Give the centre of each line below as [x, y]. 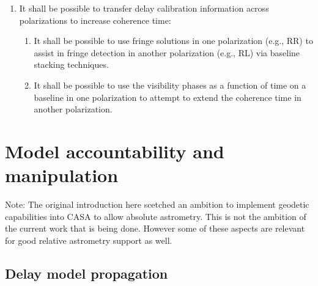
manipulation [62, 175]
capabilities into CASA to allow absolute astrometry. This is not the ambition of [156, 216]
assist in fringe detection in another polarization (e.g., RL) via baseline [167, 52]
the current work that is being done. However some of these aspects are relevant [155, 228]
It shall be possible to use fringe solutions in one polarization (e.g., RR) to [173, 41]
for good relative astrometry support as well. [89, 240]
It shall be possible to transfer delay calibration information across [144, 8]
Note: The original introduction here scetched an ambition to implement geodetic [157, 204]
